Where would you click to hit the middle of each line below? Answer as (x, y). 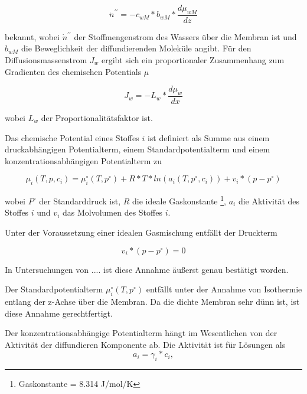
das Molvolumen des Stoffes (112, 212)
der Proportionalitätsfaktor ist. (97, 118)
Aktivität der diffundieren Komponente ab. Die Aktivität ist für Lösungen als (145, 344)
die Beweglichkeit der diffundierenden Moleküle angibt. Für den (136, 48)
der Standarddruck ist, (80, 201)
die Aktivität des (269, 201)
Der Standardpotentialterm (54, 289)
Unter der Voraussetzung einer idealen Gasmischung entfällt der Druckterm (141, 232)
